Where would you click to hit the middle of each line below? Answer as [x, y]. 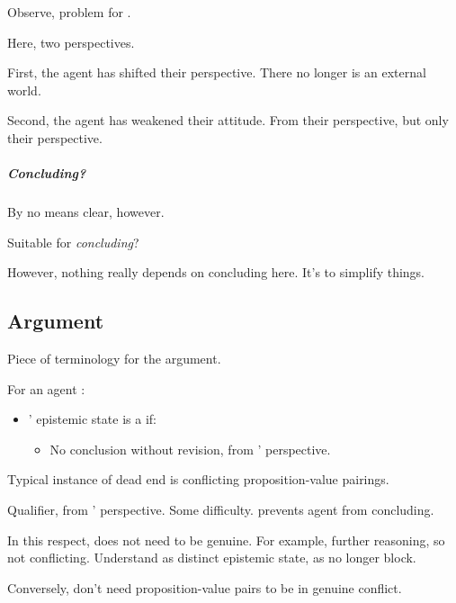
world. [24, 90]
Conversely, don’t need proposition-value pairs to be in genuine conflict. [205, 587]
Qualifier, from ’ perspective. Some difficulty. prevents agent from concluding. [221, 510]
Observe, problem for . [69, 12]
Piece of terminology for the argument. [114, 359]
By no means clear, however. [86, 212]
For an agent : [46, 388]
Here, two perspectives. [71, 42]
